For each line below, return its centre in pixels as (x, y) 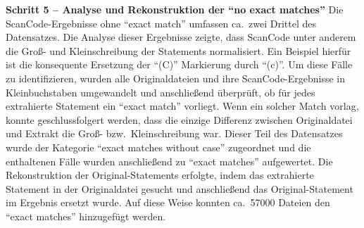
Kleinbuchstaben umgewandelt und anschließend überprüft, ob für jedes (161, 92)
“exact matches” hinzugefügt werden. (86, 216)
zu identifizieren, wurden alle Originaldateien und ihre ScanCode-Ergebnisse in (176, 78)
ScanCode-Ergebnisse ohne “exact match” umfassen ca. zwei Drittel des (161, 23)
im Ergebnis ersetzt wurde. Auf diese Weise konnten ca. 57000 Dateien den (168, 202)
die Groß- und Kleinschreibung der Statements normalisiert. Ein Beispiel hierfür (178, 50)
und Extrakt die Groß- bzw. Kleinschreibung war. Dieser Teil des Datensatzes (174, 133)
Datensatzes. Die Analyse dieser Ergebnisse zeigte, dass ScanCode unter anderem (181, 37)
